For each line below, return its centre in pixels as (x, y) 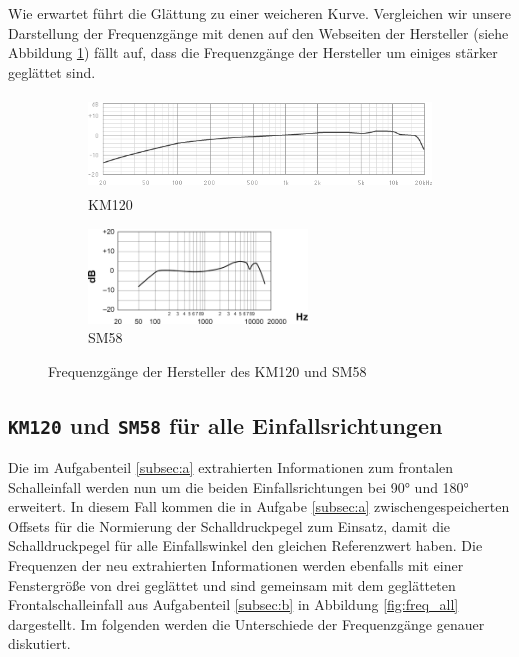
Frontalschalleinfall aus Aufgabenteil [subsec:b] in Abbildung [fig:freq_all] (233, 604)
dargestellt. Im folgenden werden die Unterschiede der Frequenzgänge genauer (246, 623)
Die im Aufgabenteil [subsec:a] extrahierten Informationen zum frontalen (231, 467)
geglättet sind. (52, 71)
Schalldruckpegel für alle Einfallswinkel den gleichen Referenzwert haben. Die (245, 545)
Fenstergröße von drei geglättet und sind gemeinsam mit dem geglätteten (232, 584)
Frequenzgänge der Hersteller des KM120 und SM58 (207, 370)
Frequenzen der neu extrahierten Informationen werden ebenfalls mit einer (236, 565)
